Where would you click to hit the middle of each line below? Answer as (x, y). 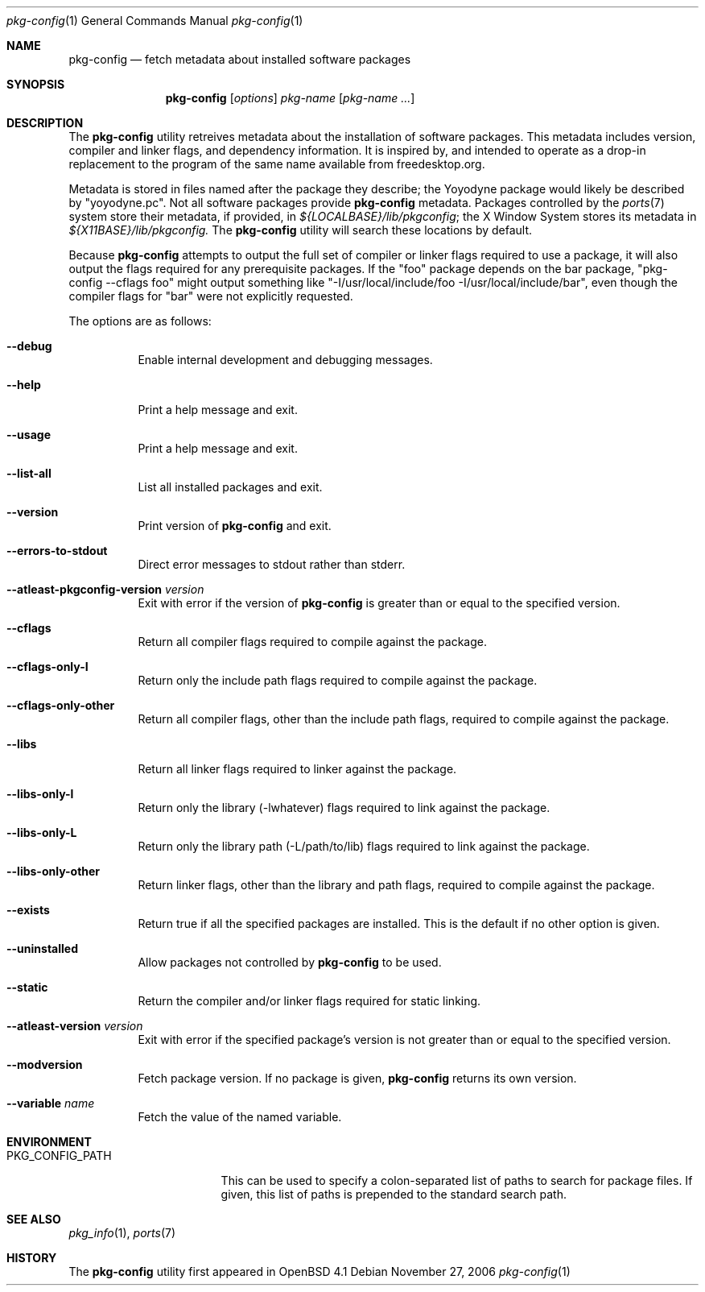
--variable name (51, 1103)
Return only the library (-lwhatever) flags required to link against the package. (344, 807)
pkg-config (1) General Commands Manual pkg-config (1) (155, 21)
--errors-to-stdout (57, 551)
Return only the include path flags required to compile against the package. (338, 680)
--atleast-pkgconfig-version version (105, 589)
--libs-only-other (54, 871)
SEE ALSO (34, 1219)
